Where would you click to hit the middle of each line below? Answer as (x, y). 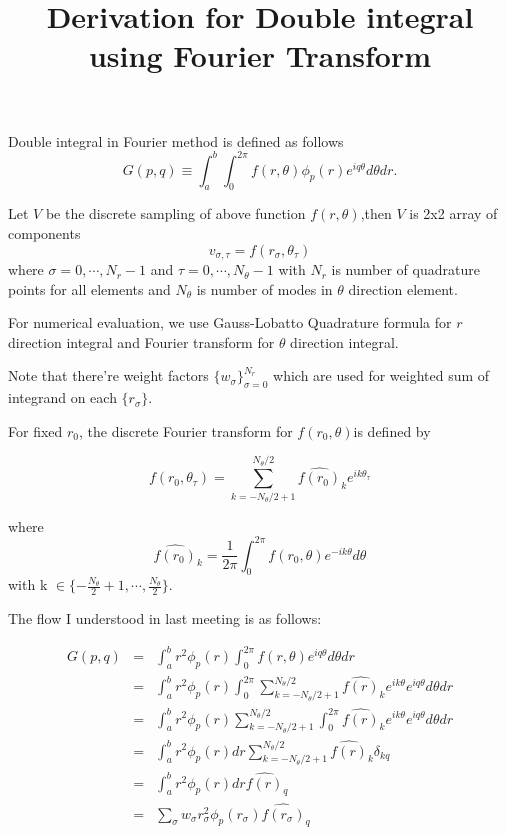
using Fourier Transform (260, 55)
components (44, 233)
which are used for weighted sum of (381, 375)
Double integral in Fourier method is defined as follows (176, 140)
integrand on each (62, 397)
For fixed (35, 430)
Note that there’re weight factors (108, 375)
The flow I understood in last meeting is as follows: (165, 618)
